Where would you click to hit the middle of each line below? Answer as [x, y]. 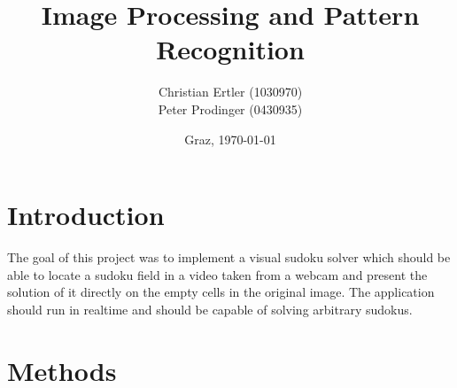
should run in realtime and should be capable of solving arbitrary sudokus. [210, 309]
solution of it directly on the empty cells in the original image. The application [221, 292]
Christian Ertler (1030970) [230, 92]
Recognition [230, 49]
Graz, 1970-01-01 [230, 139]
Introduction [86, 215]
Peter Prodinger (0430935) [230, 109]
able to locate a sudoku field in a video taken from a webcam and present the [217, 274]
